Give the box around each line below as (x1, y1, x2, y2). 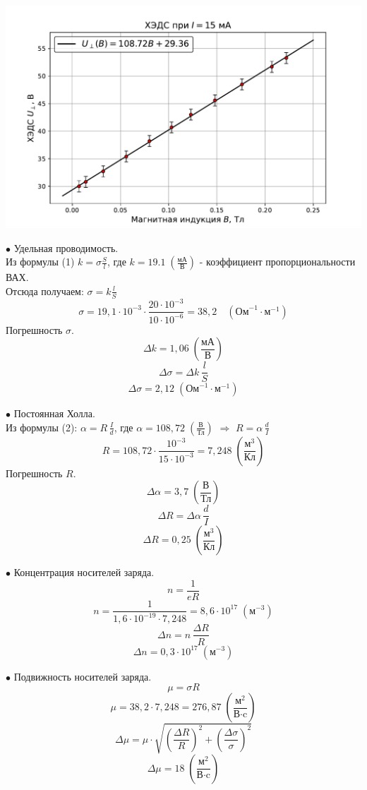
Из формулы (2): (6, 419, 78, 434)
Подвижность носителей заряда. (13, 669, 152, 683)
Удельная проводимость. (13, 240, 119, 255)
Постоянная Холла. (13, 406, 95, 421)
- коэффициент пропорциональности (199, 254, 356, 269)
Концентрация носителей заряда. (13, 565, 155, 580)
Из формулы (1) (6, 254, 75, 269)
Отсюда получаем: (6, 283, 84, 298)
